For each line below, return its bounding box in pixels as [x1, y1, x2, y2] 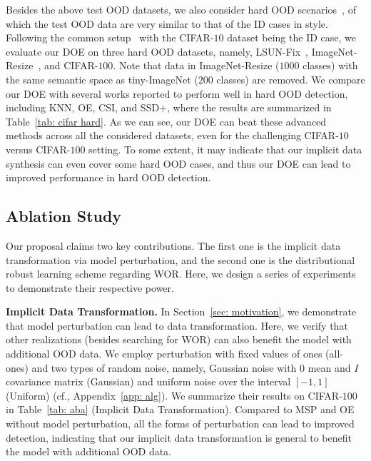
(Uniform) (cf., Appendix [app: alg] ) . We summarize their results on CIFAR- [6, 387, 342, 402]
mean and [308, 360, 351, 375]
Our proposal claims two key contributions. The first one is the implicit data [6, 238, 341, 253]
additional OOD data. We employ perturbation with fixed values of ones [6, 346, 322, 361]
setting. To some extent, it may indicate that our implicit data [88, 141, 362, 156]
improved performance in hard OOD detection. [6, 170, 211, 185]
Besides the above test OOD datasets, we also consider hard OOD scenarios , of [6, 2, 356, 16]
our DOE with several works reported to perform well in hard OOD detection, [6, 86, 348, 101]
